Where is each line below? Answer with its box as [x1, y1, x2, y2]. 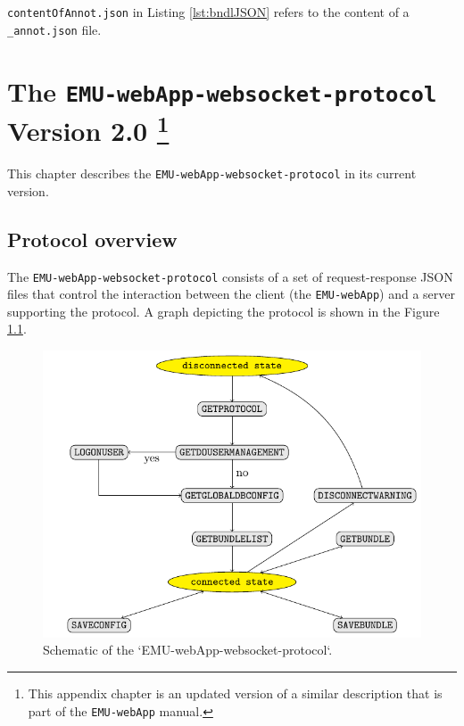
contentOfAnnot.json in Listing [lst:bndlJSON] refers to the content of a [7, 3, 410, 21]
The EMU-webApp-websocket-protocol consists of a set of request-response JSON [7, 267, 453, 285]
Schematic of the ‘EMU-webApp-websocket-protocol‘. [43, 640, 333, 659]
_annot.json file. [7, 20, 102, 38]
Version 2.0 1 [7, 108, 170, 149]
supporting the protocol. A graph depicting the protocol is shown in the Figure [7, 301, 440, 320]
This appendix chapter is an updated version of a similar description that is [28, 684, 443, 702]
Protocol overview [7, 225, 178, 252]
